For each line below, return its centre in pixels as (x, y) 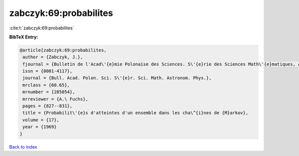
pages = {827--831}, (48, 106)
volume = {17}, (41, 120)
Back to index (23, 147)
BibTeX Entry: (24, 37)
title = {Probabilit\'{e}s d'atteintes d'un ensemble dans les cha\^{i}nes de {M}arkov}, (136, 113)
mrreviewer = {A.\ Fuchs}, (55, 99)
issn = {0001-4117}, (48, 71)
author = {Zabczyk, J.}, (53, 57)
